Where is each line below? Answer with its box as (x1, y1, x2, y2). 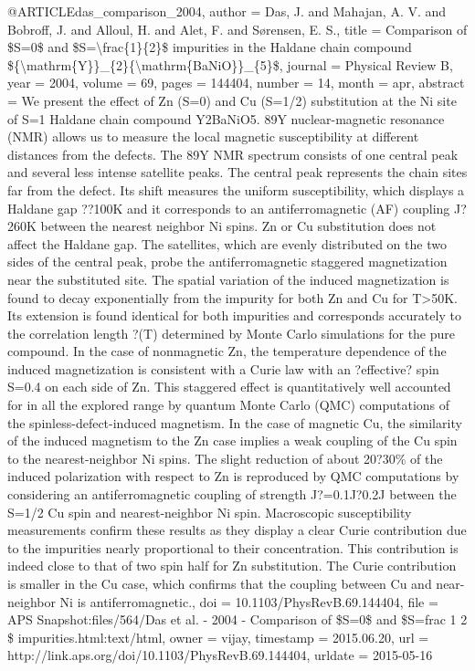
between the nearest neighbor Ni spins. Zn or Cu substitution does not (40, 216, 437, 236)
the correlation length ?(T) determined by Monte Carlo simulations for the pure (7, 323, 456, 342)
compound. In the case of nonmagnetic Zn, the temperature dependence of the (7, 341, 447, 361)
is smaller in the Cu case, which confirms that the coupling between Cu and (7, 574, 432, 592)
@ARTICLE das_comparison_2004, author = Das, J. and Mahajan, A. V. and (7, 2, 447, 20)
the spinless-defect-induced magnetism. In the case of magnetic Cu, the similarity (7, 413, 462, 432)
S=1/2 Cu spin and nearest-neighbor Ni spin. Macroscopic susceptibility (7, 502, 412, 521)
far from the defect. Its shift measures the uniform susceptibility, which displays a (7, 180, 465, 199)
